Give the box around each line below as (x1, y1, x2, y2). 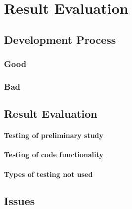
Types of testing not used (4, 169, 93, 179)
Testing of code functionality (4, 149, 104, 160)
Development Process (4, 32, 116, 47)
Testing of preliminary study (4, 130, 104, 140)
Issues (4, 193, 35, 208)
